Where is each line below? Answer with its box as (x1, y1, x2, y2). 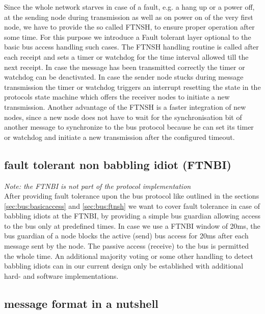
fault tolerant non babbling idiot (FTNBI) (4, 156, 231, 172)
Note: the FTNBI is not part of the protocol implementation (4, 180, 191, 191)
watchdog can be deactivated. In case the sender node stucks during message (4, 71, 244, 82)
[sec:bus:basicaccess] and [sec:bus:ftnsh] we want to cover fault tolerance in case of (4, 200, 260, 211)
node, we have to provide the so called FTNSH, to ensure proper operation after (4, 21, 255, 32)
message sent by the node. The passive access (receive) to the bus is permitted (4, 240, 249, 251)
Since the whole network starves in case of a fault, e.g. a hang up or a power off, (4, 2, 255, 12)
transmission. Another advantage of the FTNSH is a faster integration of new (4, 101, 246, 112)
